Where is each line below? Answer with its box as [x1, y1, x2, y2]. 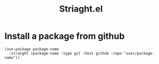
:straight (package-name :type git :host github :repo [9, 51, 122, 56]
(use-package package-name [4, 47, 59, 51]
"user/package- [124, 51, 155, 56]
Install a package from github [4, 31, 125, 42]
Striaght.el [59, 3, 103, 15]
